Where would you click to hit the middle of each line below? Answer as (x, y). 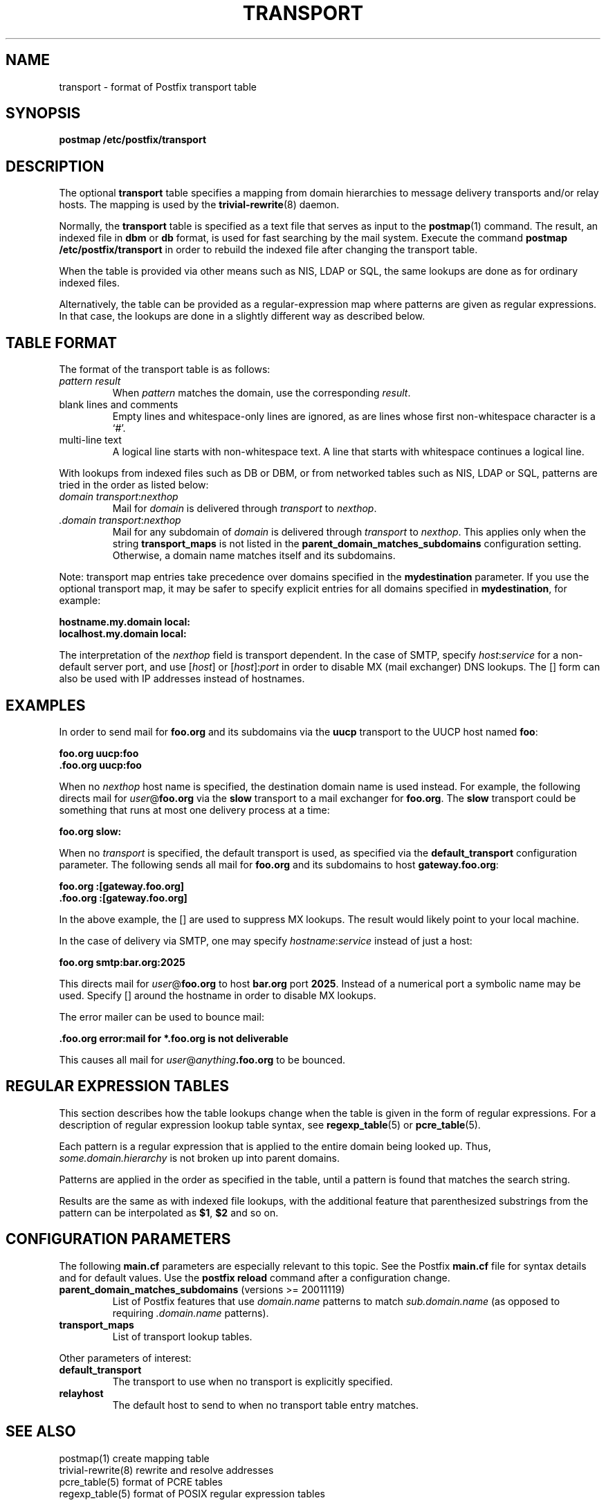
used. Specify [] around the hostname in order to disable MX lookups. (218, 995)
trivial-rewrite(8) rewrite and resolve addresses (166, 1470)
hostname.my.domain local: (125, 622)
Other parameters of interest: (125, 1358)
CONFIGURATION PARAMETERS (118, 1239)
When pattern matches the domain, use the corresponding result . (261, 393)
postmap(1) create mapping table (134, 1458)
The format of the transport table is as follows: (165, 370)
